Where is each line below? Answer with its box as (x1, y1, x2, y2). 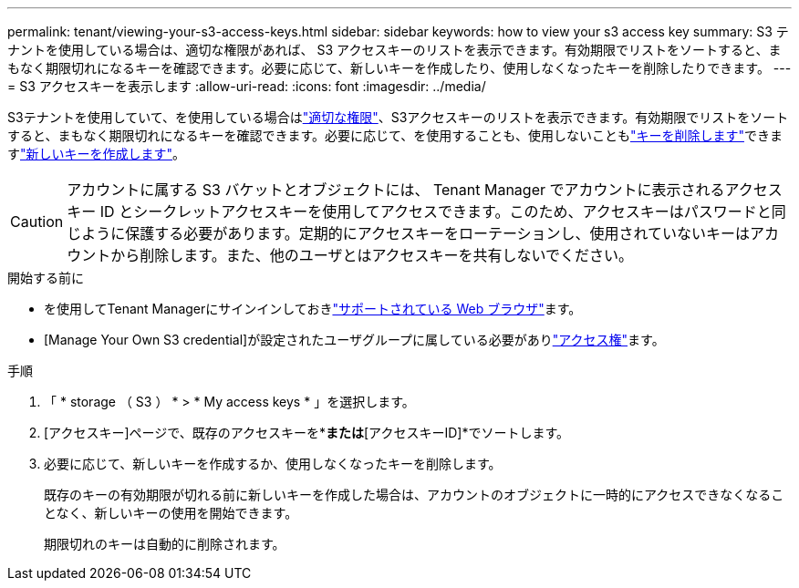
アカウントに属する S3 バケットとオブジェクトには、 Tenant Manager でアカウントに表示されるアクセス (67, 181, 783, 199)
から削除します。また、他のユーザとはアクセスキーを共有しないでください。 (110, 246, 634, 264)
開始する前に (7, 270, 84, 285)
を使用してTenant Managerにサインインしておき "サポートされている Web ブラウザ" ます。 (44, 301, 582, 316)
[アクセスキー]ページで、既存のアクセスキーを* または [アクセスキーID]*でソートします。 (44, 425, 569, 440)
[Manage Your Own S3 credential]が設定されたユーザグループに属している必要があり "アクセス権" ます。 (44, 332, 665, 347)
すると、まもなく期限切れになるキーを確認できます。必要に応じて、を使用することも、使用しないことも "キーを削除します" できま (7, 128, 783, 143)
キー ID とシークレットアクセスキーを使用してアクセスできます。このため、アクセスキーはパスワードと (67, 202, 772, 221)
